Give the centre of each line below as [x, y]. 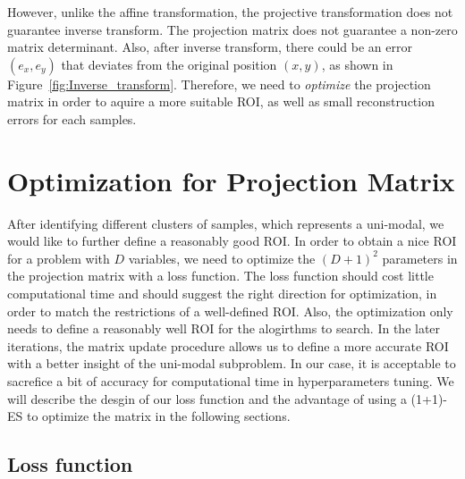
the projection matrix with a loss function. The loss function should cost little [220, 276]
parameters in [420, 258]
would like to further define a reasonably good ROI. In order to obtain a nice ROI [232, 241]
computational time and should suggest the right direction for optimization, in [222, 294]
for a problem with [59, 258]
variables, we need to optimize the [222, 258]
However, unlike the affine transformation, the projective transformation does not [230, 12]
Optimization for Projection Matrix [231, 180]
